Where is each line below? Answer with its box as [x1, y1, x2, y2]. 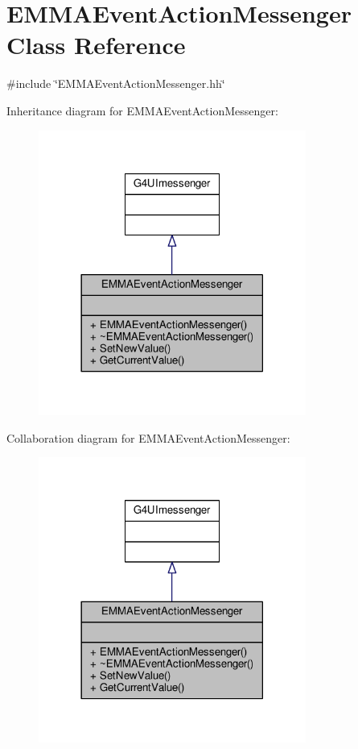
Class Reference [6, 28, 186, 61]
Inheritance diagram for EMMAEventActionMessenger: [6, 102, 278, 119]
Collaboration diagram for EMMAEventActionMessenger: [6, 429, 290, 446]
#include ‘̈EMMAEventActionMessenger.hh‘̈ [6, 75, 225, 92]
